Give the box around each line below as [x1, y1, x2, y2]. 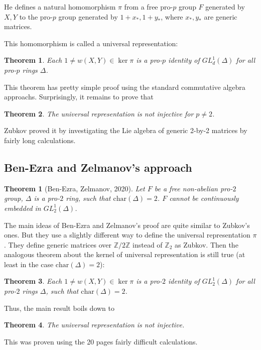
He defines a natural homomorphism [4, 2, 116, 12]
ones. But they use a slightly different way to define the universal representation [4, 229, 250, 240]
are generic [204, 11, 237, 22]
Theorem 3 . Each [4, 276, 62, 286]
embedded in [4, 202, 41, 213]
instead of [133, 239, 163, 250]
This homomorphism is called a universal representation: [4, 38, 178, 48]
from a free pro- [124, 2, 173, 12]
